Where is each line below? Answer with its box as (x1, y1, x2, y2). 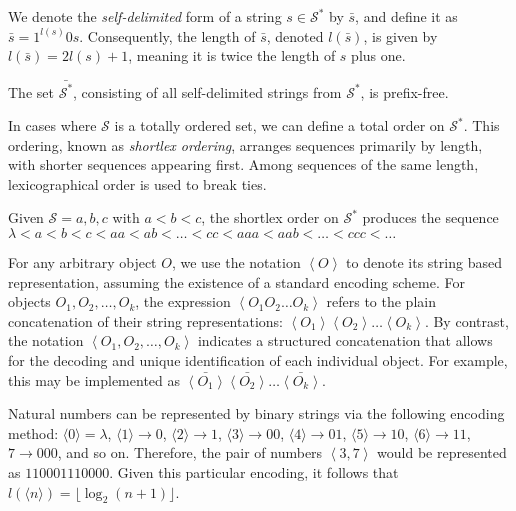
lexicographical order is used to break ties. (8, 173, 267, 194)
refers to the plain (326, 291, 436, 312)
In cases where (8, 115, 97, 136)
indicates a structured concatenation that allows (197, 330, 493, 351)
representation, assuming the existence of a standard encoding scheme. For (8, 271, 465, 292)
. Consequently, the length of (79, 25, 256, 46)
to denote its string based (346, 252, 502, 273)
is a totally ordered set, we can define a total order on (114, 115, 445, 136)
